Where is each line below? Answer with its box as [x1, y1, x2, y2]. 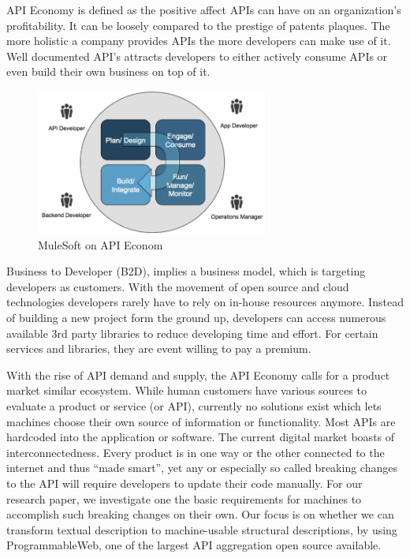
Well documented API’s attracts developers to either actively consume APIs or [6, 47, 388, 64]
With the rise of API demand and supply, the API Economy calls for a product [6, 366, 390, 383]
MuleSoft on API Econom [38, 236, 163, 253]
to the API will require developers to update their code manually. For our [6, 474, 363, 491]
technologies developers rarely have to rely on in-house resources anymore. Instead [6, 294, 404, 310]
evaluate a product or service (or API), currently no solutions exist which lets [6, 397, 382, 414]
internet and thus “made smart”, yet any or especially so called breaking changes [6, 459, 397, 476]
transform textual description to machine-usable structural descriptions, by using [6, 521, 397, 537]
